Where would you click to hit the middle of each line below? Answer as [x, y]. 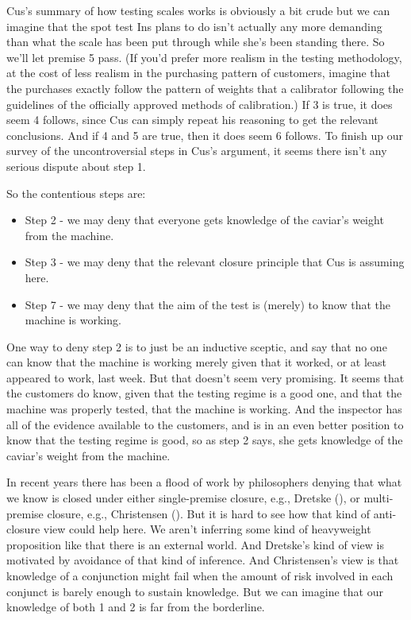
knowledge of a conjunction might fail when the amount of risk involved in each [200, 575]
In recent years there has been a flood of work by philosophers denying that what [204, 482]
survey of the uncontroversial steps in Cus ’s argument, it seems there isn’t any [197, 151]
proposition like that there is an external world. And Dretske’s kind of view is [196, 544]
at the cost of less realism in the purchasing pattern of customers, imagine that [199, 73]
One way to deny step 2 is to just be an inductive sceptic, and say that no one [197, 346]
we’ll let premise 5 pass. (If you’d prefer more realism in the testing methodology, [204, 57]
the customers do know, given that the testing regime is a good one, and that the [204, 393]
